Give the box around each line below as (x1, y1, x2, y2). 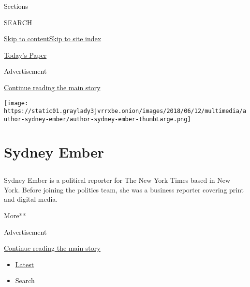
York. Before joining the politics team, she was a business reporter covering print (4, 184, 244, 194)
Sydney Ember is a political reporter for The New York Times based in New (4, 175, 231, 185)
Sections (4, 1, 28, 11)
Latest (15, 259, 34, 269)
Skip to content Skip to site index (4, 33, 102, 44)
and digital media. (4, 194, 58, 204)
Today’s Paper (4, 49, 47, 60)
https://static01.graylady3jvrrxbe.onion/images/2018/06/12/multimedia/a (4, 108, 247, 115)
